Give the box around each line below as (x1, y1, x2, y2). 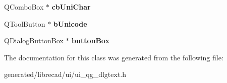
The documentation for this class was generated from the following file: (4, 52, 223, 62)
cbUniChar (51, 2, 91, 12)
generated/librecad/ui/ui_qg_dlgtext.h (4, 69, 127, 79)
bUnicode (53, 18, 87, 29)
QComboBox (4, 2, 44, 12)
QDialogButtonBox (4, 35, 64, 46)
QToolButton (4, 18, 45, 29)
